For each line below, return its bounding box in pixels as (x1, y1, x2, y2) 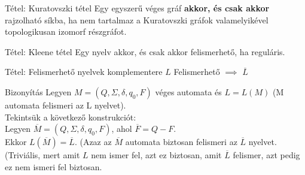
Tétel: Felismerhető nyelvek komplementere (5, 65, 163, 78)
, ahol (111, 122, 132, 135)
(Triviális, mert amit (5, 149, 80, 161)
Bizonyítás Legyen (5, 85, 72, 98)
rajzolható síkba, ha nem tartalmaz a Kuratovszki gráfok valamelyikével (5, 13, 269, 26)
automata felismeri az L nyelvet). (5, 98, 126, 111)
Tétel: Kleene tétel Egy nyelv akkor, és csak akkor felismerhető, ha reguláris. (5, 45, 285, 58)
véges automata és (155, 85, 222, 98)
